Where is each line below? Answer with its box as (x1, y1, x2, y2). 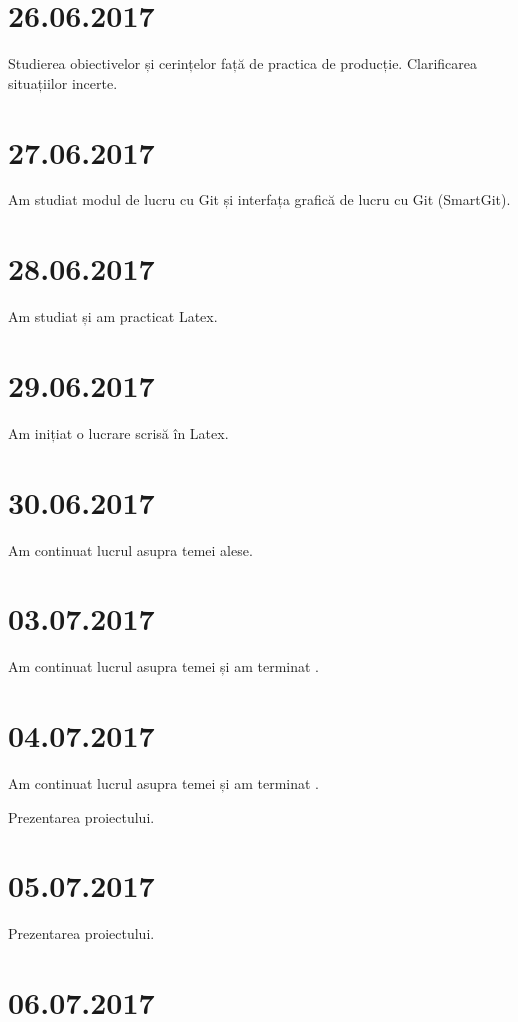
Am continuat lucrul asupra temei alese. (8, 539, 253, 560)
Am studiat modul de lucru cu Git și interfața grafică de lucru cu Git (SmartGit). (8, 189, 511, 210)
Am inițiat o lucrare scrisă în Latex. (8, 422, 229, 443)
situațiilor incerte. (8, 72, 118, 93)
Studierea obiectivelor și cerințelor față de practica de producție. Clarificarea (8, 53, 478, 74)
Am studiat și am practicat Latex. (8, 306, 218, 327)
